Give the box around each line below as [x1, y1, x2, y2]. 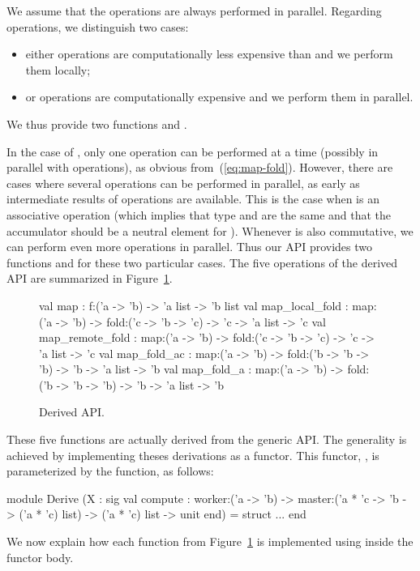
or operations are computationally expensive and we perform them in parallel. [25, 88, 414, 105]
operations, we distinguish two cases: [6, 18, 189, 35]
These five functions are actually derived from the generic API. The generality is [6, 431, 407, 448]
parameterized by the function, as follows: [6, 462, 214, 479]
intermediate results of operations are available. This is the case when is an [6, 190, 379, 207]
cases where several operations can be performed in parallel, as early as [6, 174, 360, 191]
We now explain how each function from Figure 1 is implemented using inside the [6, 533, 414, 550]
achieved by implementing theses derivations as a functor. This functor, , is [6, 446, 379, 463]
